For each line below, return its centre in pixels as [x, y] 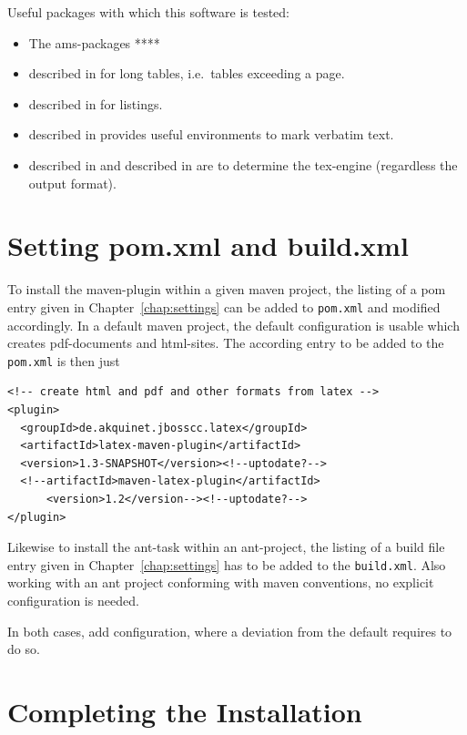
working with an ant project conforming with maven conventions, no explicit [221, 582]
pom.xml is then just [64, 360]
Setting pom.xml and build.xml [208, 245]
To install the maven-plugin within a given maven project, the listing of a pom [227, 289]
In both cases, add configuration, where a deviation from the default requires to [230, 631]
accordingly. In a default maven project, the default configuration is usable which [233, 325]
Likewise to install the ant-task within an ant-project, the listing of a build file [226, 547]
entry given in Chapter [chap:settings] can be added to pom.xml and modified [224, 306]
